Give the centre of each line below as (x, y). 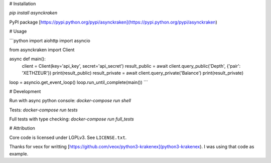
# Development (25, 91)
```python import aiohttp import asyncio (50, 41)
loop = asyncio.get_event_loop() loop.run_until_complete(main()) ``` (79, 82)
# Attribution (22, 128)
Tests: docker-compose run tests (43, 110)
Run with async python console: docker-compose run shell (70, 101)
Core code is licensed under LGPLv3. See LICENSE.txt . (68, 137)
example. (19, 153)
